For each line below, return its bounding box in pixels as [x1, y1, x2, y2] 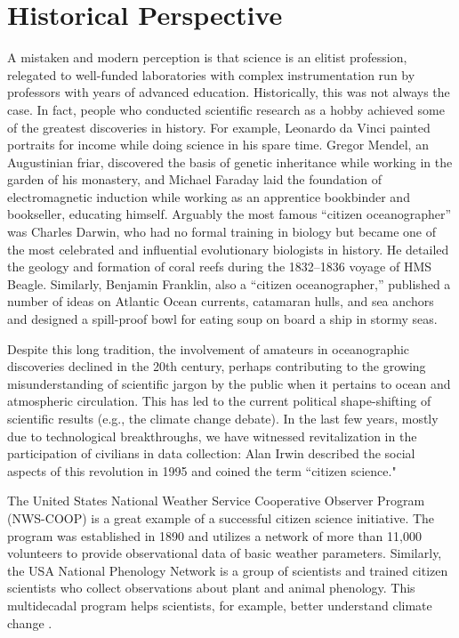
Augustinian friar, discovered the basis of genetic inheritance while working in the [7, 152, 453, 171]
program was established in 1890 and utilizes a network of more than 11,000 [7, 526, 422, 545]
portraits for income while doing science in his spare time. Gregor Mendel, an [7, 135, 429, 154]
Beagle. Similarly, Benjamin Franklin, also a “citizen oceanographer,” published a [7, 274, 451, 293]
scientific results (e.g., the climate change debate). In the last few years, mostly [7, 409, 439, 427]
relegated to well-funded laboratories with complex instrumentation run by [7, 65, 415, 84]
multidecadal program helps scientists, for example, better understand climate [7, 595, 432, 614]
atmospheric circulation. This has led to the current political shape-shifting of [7, 392, 431, 410]
